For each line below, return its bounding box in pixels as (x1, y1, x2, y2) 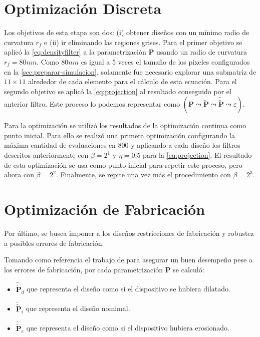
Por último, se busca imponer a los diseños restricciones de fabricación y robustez (4, 227, 254, 238)
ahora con (4, 169, 34, 180)
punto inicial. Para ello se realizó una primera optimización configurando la (4, 130, 235, 140)
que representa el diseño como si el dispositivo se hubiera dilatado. (27, 283, 230, 294)
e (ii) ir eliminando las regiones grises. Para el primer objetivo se (44, 37, 242, 47)
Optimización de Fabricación (4, 199, 205, 219)
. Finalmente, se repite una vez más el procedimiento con (56, 169, 231, 180)
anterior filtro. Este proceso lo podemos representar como (4, 99, 180, 109)
